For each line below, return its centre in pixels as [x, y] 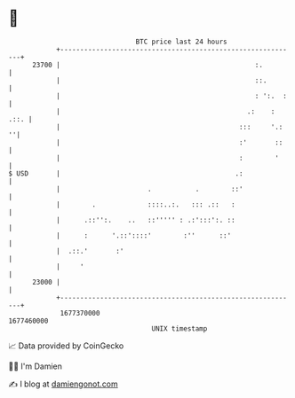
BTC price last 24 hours [181, 42]
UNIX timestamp [179, 328]
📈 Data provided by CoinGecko [66, 346]
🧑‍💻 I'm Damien [36, 366]
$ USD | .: [126, 173]
